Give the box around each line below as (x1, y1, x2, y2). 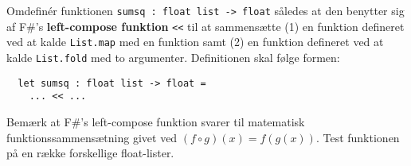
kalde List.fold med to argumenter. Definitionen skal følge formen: (6, 48, 340, 65)
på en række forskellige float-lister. (6, 145, 174, 161)
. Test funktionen (315, 129, 400, 145)
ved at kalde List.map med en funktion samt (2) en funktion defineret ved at (6, 33, 384, 50)
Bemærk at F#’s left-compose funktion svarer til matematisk (6, 113, 305, 129)
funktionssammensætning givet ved (6, 129, 178, 145)
